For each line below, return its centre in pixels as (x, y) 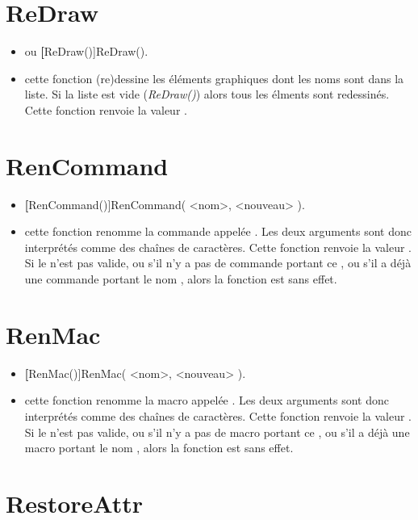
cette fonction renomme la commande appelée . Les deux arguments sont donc (218, 231)
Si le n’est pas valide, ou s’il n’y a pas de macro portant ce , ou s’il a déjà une (217, 432)
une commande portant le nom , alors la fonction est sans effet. (181, 279)
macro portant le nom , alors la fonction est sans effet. (159, 448)
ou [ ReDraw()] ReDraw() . (86, 51)
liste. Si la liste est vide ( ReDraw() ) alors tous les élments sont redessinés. (207, 94)
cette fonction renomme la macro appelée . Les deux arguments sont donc (207, 400)
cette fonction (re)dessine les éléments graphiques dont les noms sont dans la (214, 78)
